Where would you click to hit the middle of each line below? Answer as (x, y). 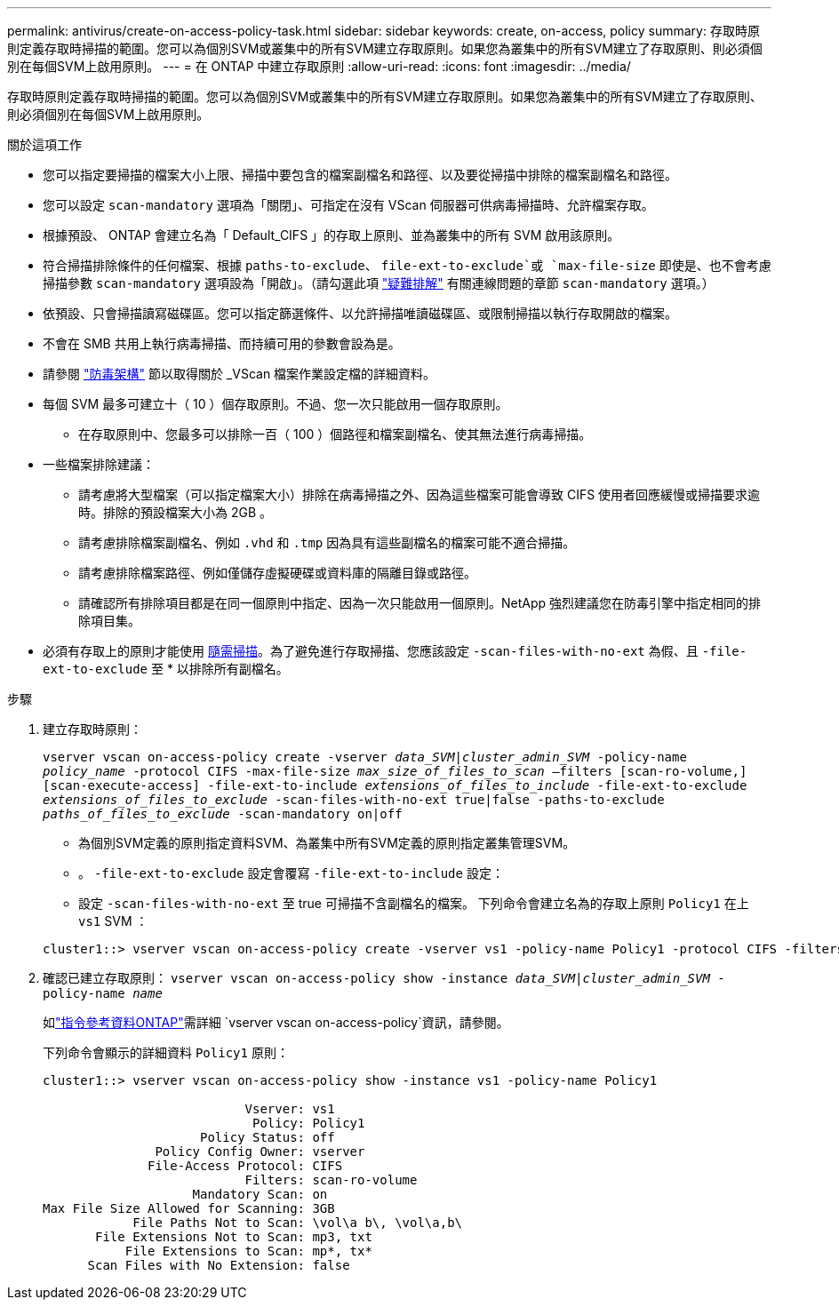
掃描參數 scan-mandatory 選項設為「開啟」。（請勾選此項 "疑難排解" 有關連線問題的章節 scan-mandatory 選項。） (379, 283)
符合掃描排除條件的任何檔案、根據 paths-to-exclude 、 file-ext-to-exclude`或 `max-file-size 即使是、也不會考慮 (407, 265)
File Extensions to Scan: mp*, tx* (248, 1251)
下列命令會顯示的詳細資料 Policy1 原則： (166, 1052)
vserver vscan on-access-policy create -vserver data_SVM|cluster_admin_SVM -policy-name (365, 757)
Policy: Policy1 (309, 1123)
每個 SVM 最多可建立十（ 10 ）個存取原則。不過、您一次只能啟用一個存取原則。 (276, 404)
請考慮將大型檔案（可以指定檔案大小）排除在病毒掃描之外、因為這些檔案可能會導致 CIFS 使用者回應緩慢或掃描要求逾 (419, 494)
